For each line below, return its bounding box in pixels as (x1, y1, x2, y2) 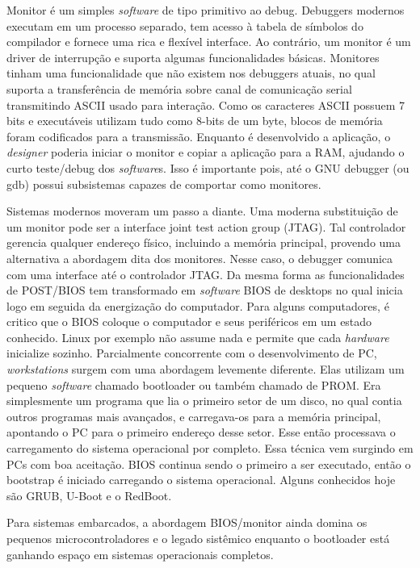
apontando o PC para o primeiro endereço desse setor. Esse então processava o (6, 424, 396, 441)
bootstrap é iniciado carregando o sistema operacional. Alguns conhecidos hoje (6, 471, 396, 488)
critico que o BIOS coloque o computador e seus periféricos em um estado (6, 313, 372, 330)
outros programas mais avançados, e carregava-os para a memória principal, (6, 407, 381, 424)
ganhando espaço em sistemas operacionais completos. (6, 545, 274, 562)
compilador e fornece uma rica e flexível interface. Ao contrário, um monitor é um (6, 33, 411, 50)
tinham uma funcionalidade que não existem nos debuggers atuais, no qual (6, 65, 376, 81)
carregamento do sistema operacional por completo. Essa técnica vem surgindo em (6, 440, 414, 457)
